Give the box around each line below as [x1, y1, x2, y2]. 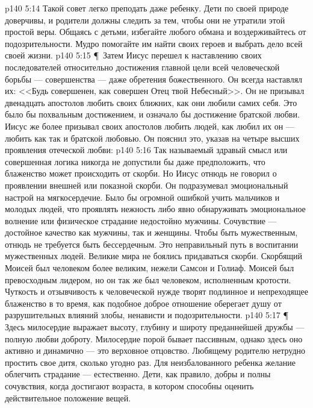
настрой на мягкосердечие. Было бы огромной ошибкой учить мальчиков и [5, 190, 280, 203]
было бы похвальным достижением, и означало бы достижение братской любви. [5, 108, 300, 121]
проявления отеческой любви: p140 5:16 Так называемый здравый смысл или [5, 143, 288, 156]
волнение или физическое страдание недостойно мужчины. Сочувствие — [5, 214, 277, 227]
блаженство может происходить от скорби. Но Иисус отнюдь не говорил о [5, 167, 277, 180]
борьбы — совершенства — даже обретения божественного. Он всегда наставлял [5, 72, 303, 85]
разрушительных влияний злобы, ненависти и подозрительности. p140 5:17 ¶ [5, 309, 289, 321]
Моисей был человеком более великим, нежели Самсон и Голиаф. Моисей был [5, 262, 294, 274]
